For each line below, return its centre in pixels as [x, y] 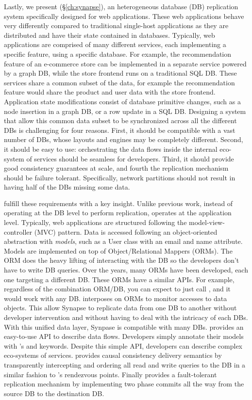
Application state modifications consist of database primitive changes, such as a [122, 101]
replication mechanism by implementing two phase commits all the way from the [124, 384]
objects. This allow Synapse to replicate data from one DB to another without [120, 308]
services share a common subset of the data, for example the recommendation [119, 82]
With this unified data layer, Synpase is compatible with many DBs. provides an [124, 327]
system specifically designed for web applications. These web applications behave [124, 16]
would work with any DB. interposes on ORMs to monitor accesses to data [116, 298]
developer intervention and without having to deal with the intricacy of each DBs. [126, 317]
